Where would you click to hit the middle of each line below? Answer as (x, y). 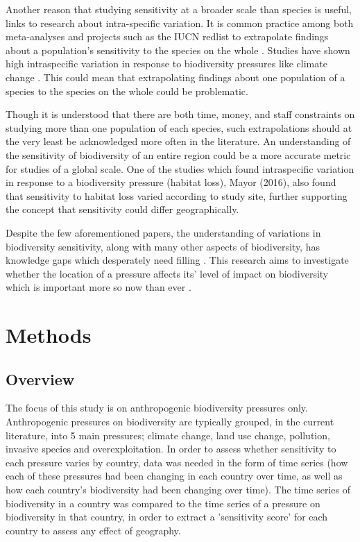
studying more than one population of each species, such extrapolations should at (179, 127)
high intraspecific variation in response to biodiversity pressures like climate (166, 63)
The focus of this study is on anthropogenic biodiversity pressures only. (157, 408)
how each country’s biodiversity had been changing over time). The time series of (178, 490)
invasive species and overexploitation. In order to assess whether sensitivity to (171, 449)
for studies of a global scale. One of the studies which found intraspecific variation (180, 168)
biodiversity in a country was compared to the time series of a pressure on (163, 503)
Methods (49, 335)
